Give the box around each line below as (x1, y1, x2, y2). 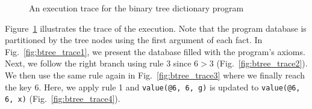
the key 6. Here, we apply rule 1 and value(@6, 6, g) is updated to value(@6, (5, 80, 301, 93)
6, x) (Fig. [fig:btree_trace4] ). (5, 92, 120, 105)
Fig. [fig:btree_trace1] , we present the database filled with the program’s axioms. (5, 45, 305, 57)
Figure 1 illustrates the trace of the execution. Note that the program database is (5, 22, 307, 34)
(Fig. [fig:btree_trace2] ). (216, 57, 308, 69)
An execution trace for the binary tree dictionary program (29, 2, 244, 14)
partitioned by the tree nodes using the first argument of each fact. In (5, 34, 263, 46)
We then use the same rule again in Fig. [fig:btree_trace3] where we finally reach (5, 68, 305, 81)
